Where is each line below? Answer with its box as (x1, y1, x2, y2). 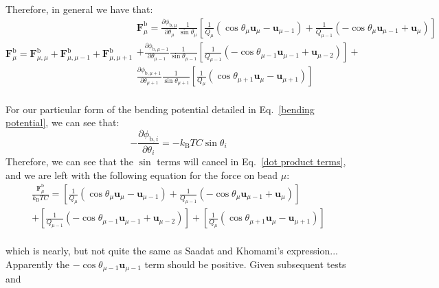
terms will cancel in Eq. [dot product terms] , (157, 154, 346, 168)
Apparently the (5, 256, 70, 271)
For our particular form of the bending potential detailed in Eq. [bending (5, 101, 315, 116)
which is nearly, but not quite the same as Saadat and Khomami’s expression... (5, 243, 338, 258)
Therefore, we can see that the (5, 154, 134, 168)
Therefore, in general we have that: (5, 2, 153, 16)
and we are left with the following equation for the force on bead (5, 167, 278, 182)
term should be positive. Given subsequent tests (144, 256, 346, 271)
